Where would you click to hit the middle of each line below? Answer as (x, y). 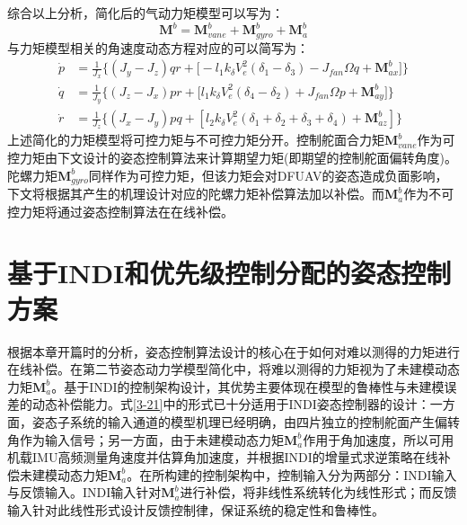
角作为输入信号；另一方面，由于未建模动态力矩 (145, 439)
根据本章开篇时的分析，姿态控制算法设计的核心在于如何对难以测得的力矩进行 (233, 351)
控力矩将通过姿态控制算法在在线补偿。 (120, 211)
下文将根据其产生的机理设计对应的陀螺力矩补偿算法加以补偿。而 (196, 194)
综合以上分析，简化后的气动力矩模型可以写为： (145, 13)
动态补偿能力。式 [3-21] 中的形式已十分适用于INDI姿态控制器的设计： (231, 404)
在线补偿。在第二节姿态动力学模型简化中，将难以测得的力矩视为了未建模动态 (233, 369)
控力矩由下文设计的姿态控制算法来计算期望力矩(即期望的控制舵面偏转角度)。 (232, 158)
